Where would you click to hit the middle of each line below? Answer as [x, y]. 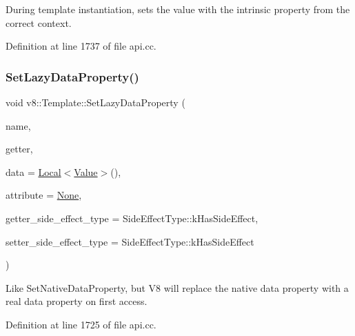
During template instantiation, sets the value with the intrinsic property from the [178, 9]
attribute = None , [44, 195]
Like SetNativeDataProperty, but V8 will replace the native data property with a [177, 287]
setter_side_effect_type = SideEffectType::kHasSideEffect [130, 241]
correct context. [39, 22]
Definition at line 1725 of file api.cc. [81, 324]
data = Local [33, 171]
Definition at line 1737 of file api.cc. [81, 46]
